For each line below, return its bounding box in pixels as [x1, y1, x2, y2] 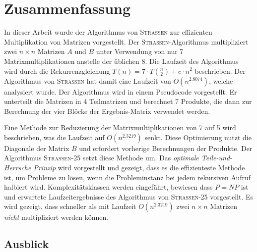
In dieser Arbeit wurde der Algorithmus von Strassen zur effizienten [4, 27, 212, 37]
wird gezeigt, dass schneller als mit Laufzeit [4, 201, 136, 211]
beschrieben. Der [194, 65, 246, 76]
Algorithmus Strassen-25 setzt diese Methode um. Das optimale [4, 152, 199, 163]
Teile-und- [201, 152, 233, 163]
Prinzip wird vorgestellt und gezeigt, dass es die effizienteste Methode [33, 162, 245, 173]
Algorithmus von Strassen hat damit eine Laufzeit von [4, 75, 171, 86]
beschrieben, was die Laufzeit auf [4, 132, 105, 142]
